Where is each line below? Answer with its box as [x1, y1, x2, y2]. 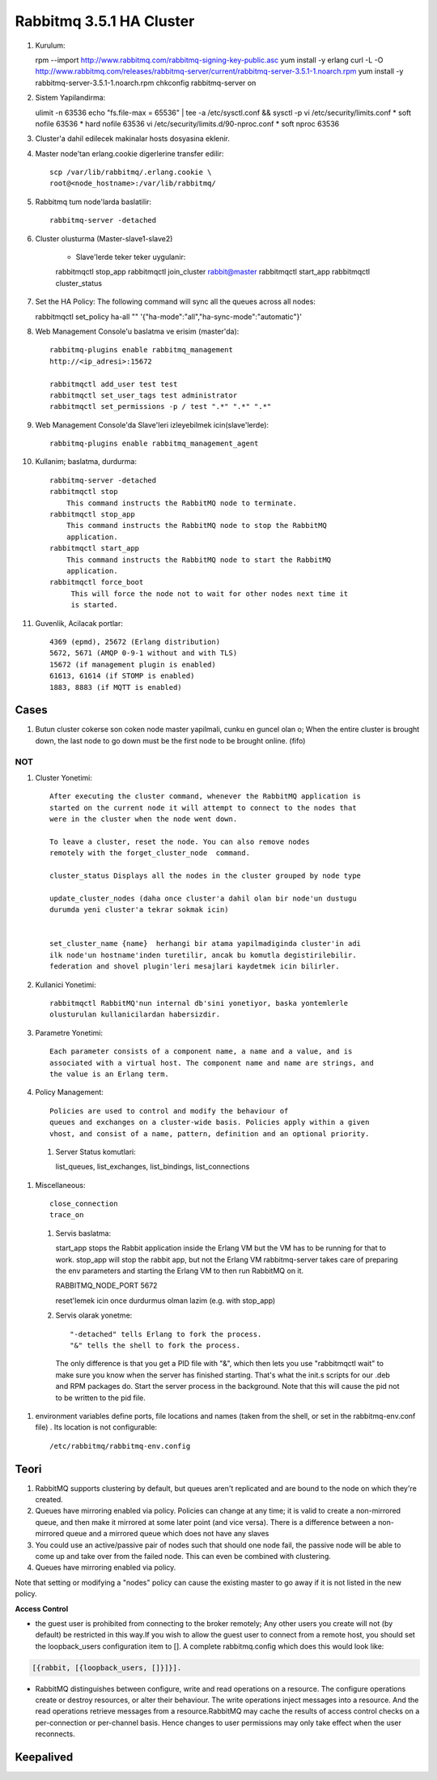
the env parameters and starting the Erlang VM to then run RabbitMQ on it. [55, 1266, 303, 1275]
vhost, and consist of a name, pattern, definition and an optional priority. [49, 1129, 370, 1138]
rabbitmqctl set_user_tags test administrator [49, 390, 238, 400]
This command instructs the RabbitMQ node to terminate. [66, 498, 297, 508]
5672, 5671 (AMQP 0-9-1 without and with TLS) [49, 649, 238, 658]
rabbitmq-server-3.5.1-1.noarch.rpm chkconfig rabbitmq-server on [35, 78, 257, 87]
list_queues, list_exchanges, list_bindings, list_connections [55, 1162, 250, 1172]
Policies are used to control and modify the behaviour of [49, 1106, 289, 1115]
